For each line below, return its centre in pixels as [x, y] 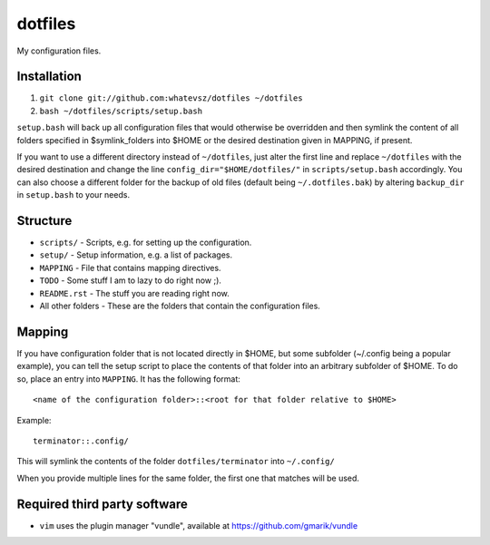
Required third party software [102, 504]
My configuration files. [59, 51]
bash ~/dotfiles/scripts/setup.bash [121, 111]
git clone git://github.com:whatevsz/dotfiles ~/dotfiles [171, 98]
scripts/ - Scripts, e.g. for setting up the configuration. [146, 243]
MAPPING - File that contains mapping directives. [130, 268]
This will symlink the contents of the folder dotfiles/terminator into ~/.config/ [176, 462]
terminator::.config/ [81, 441]
